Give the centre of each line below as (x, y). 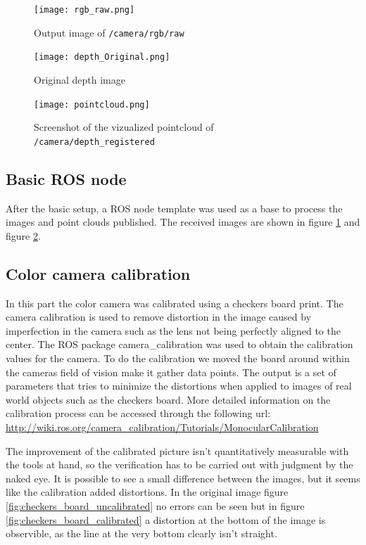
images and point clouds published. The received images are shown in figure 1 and (183, 222)
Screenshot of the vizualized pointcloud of (124, 127)
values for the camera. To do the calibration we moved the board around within (178, 358)
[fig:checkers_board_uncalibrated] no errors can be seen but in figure (155, 505)
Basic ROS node (66, 178)
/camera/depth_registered (94, 142)
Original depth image (80, 79)
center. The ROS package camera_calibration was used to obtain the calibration (179, 344)
